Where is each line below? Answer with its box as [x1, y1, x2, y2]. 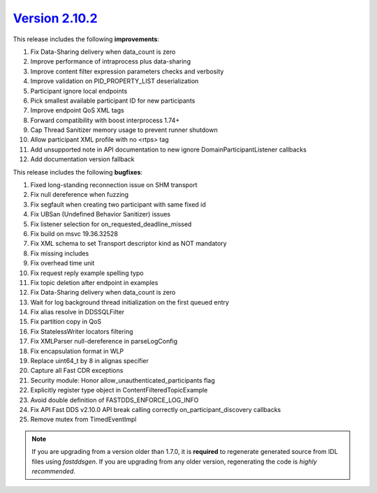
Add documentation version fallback [30, 155, 135, 163]
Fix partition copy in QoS [30, 318, 102, 326]
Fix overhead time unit [30, 259, 95, 267]
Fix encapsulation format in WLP [30, 346, 124, 355]
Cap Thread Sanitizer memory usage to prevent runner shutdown [30, 126, 218, 134]
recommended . [31, 466, 76, 475]
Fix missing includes [30, 249, 89, 258]
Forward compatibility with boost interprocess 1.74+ [30, 116, 180, 124]
